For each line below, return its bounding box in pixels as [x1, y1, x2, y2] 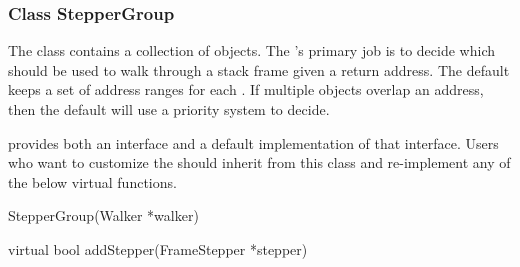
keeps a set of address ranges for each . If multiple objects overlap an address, [8, 79, 484, 100]
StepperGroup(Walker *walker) [8, 205, 199, 226]
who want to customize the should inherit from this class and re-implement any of [8, 152, 511, 173]
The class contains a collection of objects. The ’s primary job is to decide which [8, 40, 495, 61]
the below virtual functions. [8, 171, 177, 192]
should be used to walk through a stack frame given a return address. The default [8, 59, 510, 80]
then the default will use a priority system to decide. [8, 99, 330, 119]
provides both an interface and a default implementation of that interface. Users [8, 132, 499, 153]
